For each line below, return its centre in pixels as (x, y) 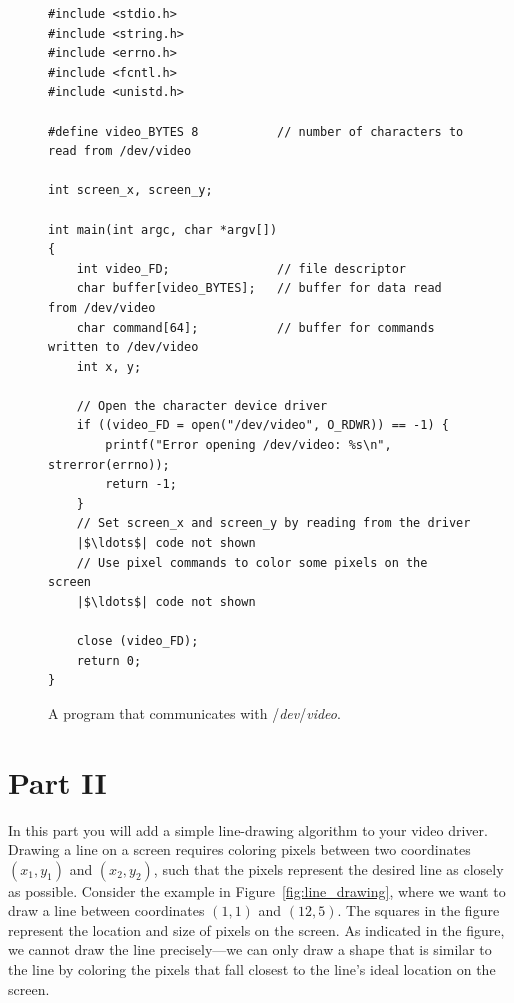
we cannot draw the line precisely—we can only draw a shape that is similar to (250, 949)
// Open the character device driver (202, 405)
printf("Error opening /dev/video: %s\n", (248, 445)
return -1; (141, 484)
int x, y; (109, 366)
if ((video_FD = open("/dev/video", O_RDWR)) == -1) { (262, 425)
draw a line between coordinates (106, 910)
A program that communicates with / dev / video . (194, 712)
